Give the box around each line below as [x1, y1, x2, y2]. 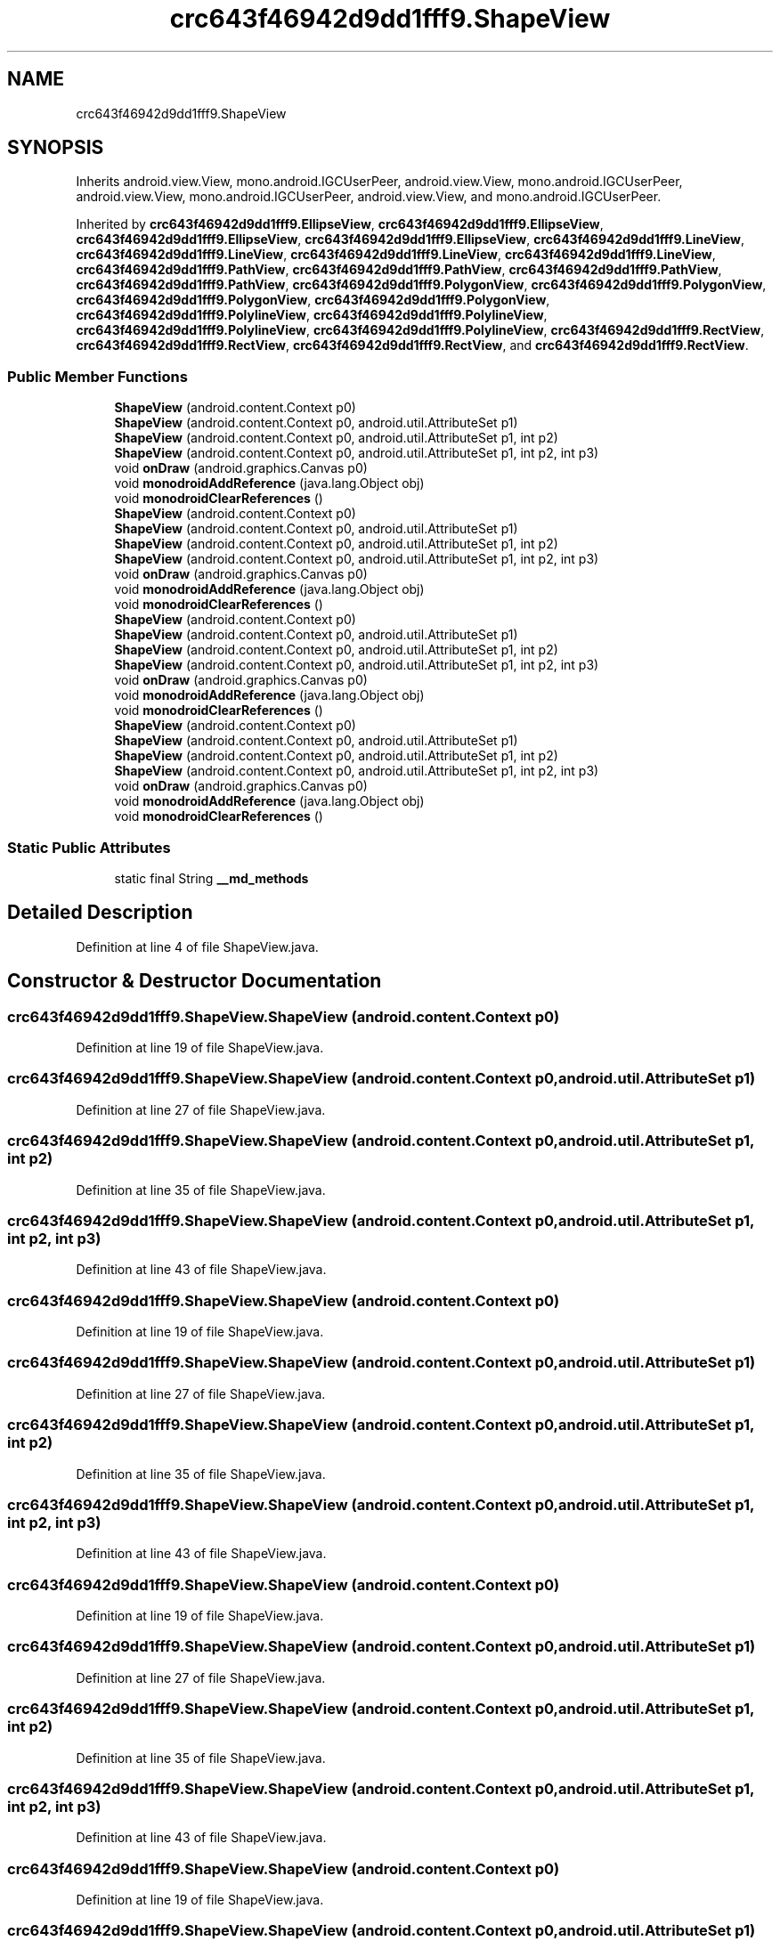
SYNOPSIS [7, 136, 104, 159]
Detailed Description [7, 901, 193, 924]
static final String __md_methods [114, 870, 309, 886]
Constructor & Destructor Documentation [7, 970, 382, 993]
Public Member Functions [7, 367, 188, 386]
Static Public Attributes [7, 838, 171, 857]
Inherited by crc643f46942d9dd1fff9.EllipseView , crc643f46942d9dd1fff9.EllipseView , [76, 216, 604, 232]
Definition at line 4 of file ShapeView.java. [76, 938, 319, 954]
